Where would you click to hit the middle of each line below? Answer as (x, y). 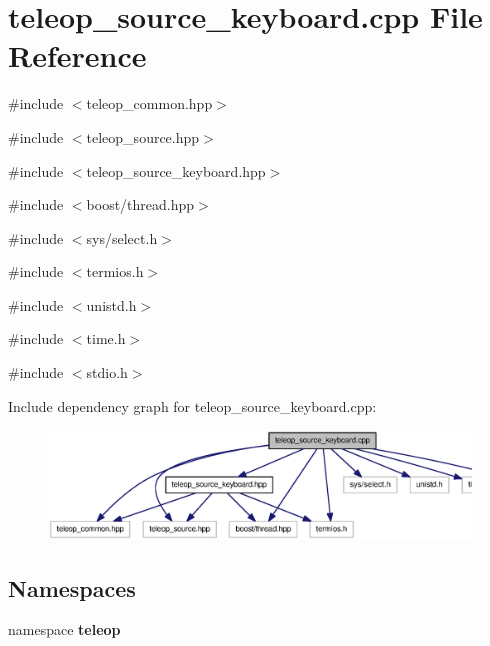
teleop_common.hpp (149, 103)
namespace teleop (64, 629)
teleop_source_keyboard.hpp (176, 170)
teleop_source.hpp (143, 136)
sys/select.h (122, 237)
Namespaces (72, 587)
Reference (77, 55)
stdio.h (107, 372)
